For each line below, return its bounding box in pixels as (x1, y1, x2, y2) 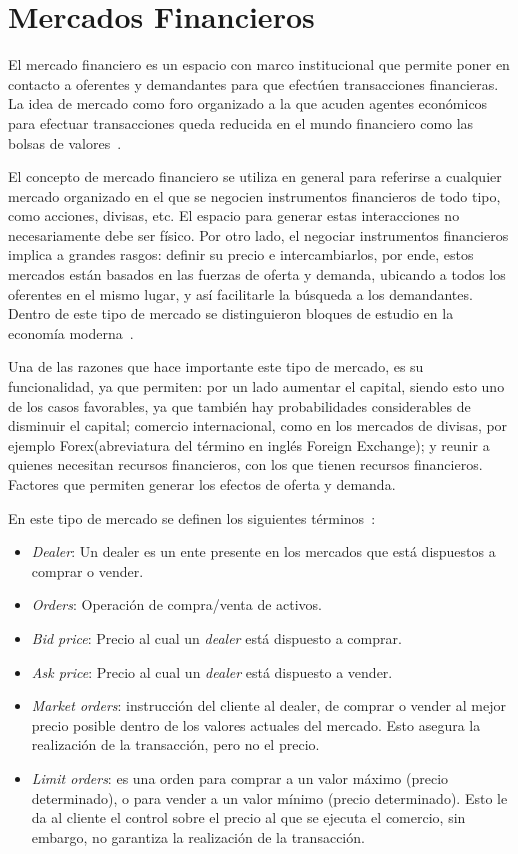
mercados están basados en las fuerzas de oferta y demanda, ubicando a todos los (8, 264, 506, 285)
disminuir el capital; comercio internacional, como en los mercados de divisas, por (8, 415, 508, 436)
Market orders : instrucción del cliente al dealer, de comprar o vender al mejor (31, 695, 506, 716)
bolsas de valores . (8, 132, 122, 153)
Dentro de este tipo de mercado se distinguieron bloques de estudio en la (8, 303, 454, 324)
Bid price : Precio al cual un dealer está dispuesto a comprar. (31, 627, 402, 648)
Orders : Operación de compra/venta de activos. (31, 594, 322, 615)
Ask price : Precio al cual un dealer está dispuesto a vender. (31, 661, 393, 682)
